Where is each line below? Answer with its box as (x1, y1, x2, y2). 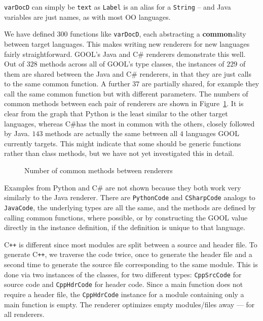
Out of (4, 58, 25, 69)
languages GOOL (185, 128, 239, 139)
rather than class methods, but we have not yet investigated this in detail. (4, 148, 234, 158)
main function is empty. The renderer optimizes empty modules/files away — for (4, 299, 255, 309)
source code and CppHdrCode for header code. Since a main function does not (4, 279, 243, 290)
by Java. (4, 128, 30, 139)
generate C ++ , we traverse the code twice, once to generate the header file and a (4, 249, 252, 260)
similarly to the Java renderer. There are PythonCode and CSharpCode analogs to (4, 192, 255, 203)
